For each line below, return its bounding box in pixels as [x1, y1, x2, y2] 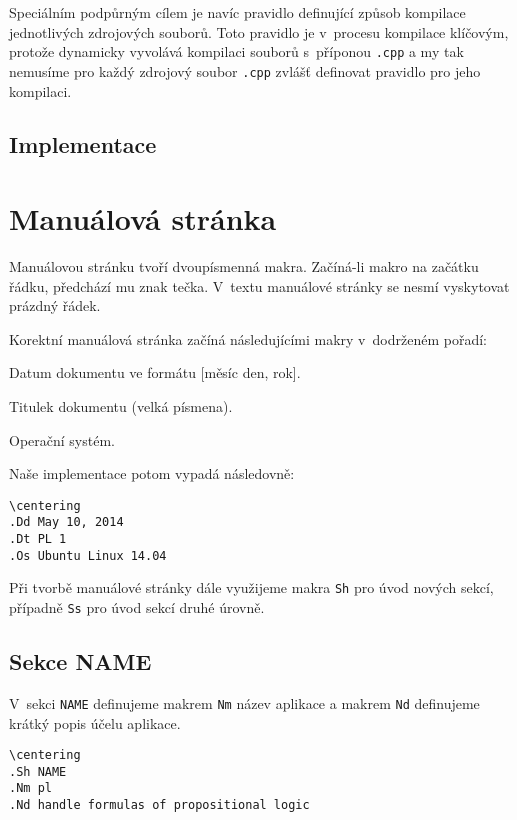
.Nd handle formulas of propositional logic [9, 798, 310, 813]
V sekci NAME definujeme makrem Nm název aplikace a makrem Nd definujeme [9, 692, 480, 713]
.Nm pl [9, 781, 52, 796]
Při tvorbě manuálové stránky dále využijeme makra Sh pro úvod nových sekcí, [9, 577, 494, 598]
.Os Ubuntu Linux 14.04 [9, 548, 167, 563]
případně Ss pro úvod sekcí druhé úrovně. [9, 597, 265, 618]
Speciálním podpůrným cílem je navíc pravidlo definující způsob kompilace [9, 2, 466, 22]
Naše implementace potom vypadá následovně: [9, 463, 295, 484]
